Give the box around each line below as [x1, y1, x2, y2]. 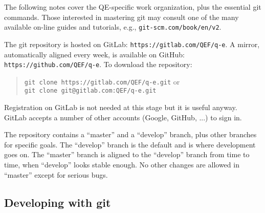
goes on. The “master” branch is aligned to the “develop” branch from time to [4, 149, 250, 160]
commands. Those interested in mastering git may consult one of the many [4, 11, 239, 22]
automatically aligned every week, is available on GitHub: [4, 49, 185, 59]
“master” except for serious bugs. [4, 169, 108, 180]
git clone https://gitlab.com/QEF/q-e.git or [24, 76, 180, 87]
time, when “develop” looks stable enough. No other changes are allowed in [4, 159, 239, 170]
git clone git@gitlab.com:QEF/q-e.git [24, 87, 157, 95]
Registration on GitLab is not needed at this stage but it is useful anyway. [4, 102, 237, 113]
